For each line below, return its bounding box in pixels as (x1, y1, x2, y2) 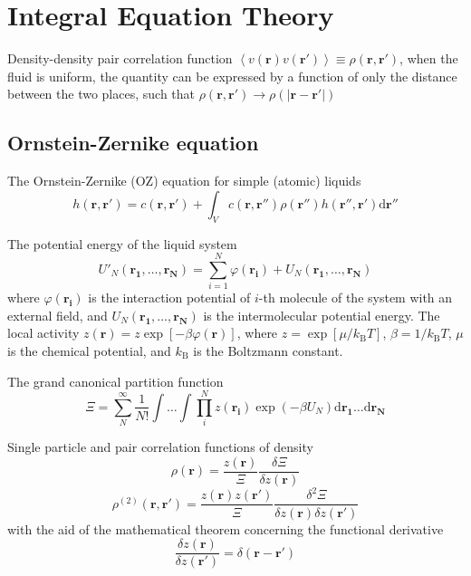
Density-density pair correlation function (7, 49, 233, 68)
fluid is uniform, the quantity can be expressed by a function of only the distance (7, 66, 457, 85)
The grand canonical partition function (7, 371, 224, 390)
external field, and (7, 305, 108, 324)
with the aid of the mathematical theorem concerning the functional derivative (7, 519, 444, 538)
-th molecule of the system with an (258, 288, 453, 307)
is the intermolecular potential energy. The (203, 305, 440, 324)
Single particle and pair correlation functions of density (7, 437, 313, 456)
